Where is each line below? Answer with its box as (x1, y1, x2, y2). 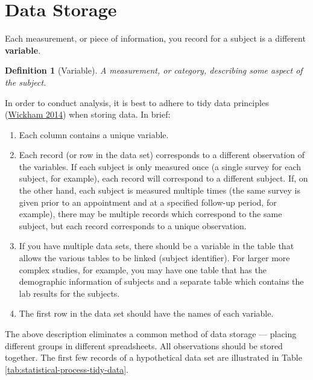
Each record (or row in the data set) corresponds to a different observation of (19, 148, 305, 161)
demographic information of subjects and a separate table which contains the (19, 275, 304, 288)
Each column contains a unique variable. (19, 128, 169, 141)
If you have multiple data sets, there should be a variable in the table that (19, 239, 294, 252)
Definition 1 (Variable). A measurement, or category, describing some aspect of (5, 64, 303, 77)
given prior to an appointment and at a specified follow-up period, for (19, 195, 277, 208)
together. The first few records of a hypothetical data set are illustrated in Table (5, 351, 302, 364)
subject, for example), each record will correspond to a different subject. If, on (19, 172, 308, 185)
